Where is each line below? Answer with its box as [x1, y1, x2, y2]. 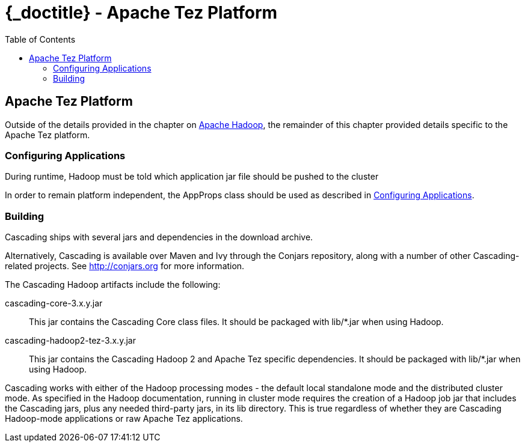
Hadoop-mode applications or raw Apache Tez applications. [5, 413, 243, 424]
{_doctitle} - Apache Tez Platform [5, 2, 278, 23]
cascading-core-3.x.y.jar [5, 298, 103, 309]
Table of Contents [5, 34, 76, 44]
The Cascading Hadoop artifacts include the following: [5, 279, 221, 290]
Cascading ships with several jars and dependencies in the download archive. [5, 232, 313, 243]
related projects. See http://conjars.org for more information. [5, 261, 245, 272]
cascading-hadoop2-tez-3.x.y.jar [5, 335, 136, 346]
